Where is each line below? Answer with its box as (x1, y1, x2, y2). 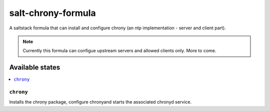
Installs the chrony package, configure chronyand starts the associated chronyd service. (9, 99, 192, 105)
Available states (9, 63, 60, 72)
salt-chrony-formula (9, 7, 96, 18)
